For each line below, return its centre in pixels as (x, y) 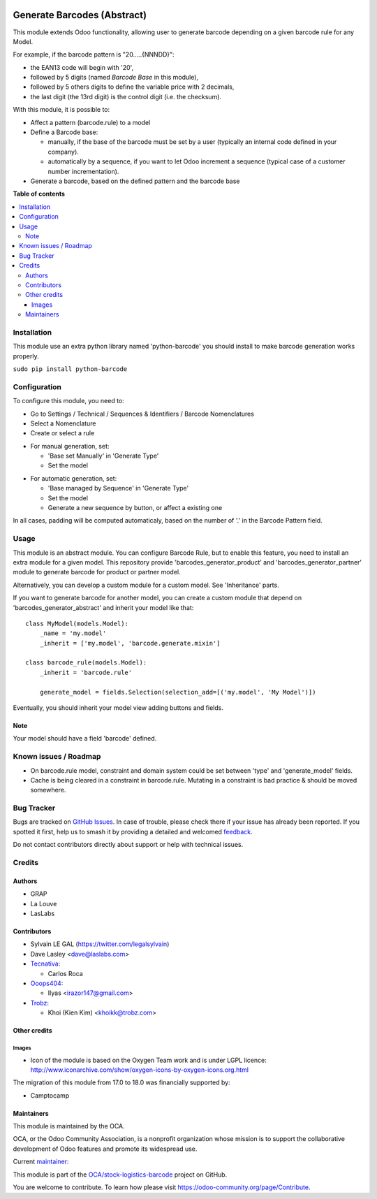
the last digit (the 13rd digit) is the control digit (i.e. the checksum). (126, 96)
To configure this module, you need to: (69, 401)
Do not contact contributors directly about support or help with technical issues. (128, 845)
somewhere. (48, 790)
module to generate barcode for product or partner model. (97, 572)
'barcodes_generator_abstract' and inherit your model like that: (103, 607)
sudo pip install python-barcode (70, 369)
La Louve (44, 903)
